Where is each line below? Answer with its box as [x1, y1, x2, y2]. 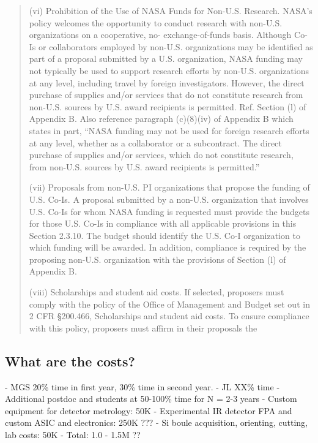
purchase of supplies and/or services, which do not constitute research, [29, 148, 294, 161]
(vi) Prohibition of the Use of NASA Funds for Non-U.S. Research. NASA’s [29, 4, 312, 17]
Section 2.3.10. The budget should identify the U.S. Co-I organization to [29, 229, 300, 241]
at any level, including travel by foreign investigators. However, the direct [29, 76, 305, 89]
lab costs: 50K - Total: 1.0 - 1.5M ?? [5, 428, 141, 441]
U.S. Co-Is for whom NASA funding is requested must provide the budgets [29, 205, 310, 218]
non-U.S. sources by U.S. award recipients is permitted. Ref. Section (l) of [29, 100, 306, 113]
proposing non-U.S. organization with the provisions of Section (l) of [29, 252, 286, 265]
